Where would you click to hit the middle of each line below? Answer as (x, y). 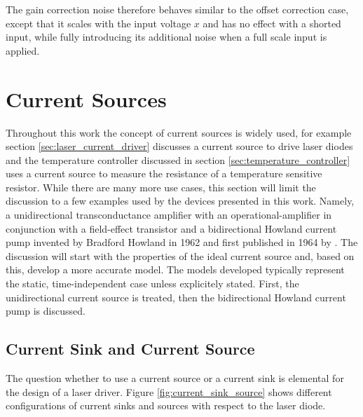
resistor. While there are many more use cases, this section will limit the (161, 187)
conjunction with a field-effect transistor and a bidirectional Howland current (171, 228)
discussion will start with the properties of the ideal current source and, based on (180, 255)
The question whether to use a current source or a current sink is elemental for (175, 378)
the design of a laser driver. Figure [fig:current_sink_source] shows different (169, 391)
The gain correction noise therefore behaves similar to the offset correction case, (177, 9)
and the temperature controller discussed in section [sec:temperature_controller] (178, 159)
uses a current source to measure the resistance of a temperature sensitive (164, 173)
